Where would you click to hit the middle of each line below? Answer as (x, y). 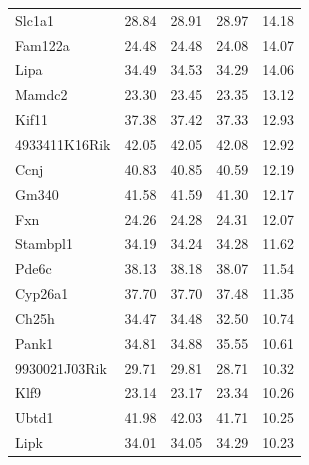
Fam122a (42, 44)
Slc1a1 (34, 19)
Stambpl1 (44, 243)
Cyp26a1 (42, 293)
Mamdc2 (41, 94)
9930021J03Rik (61, 367)
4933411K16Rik (63, 143)
